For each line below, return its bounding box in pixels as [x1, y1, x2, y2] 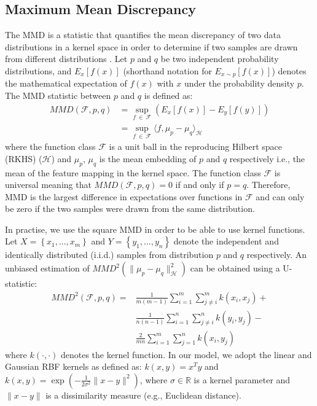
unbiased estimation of [5, 262, 90, 275]
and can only [256, 190, 305, 203]
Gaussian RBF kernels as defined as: [5, 360, 142, 373]
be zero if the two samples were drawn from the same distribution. [5, 202, 255, 215]
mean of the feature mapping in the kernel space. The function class [5, 166, 261, 179]
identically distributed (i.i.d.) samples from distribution [5, 248, 214, 261]
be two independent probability [160, 52, 279, 65]
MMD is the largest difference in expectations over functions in [5, 190, 243, 203]
